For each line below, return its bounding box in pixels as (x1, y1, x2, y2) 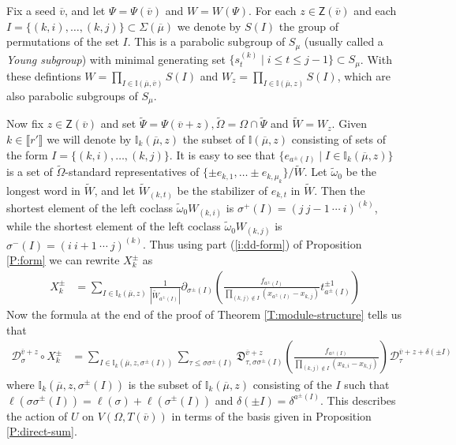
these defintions (6, 67, 81, 84)
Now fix (6, 115, 44, 132)
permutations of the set (6, 33, 119, 50)
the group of (278, 17, 338, 34)
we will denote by (47, 131, 132, 148)
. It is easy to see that (169, 146, 275, 163)
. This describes (320, 391, 396, 408)
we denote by (177, 17, 241, 34)
